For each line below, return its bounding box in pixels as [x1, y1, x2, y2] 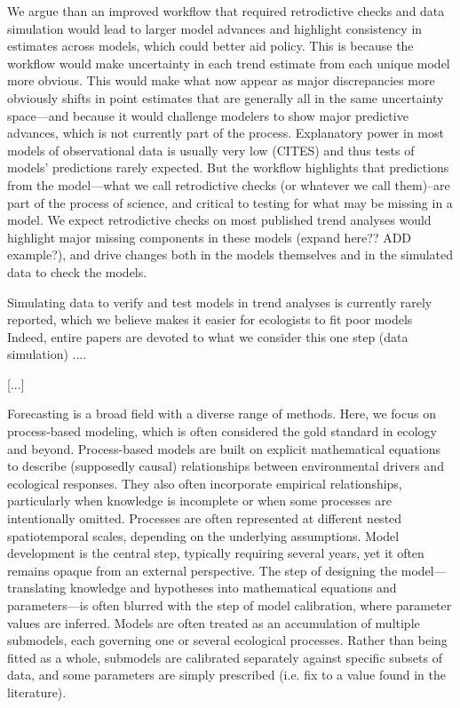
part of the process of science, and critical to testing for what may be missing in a [7, 193, 453, 211]
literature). [7, 682, 67, 701]
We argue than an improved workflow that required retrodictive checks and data [7, 2, 445, 20]
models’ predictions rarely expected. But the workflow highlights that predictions [7, 158, 449, 177]
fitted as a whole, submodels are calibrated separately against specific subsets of [7, 648, 442, 666]
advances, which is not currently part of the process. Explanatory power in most [7, 123, 444, 142]
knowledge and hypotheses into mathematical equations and [69, 578, 397, 597]
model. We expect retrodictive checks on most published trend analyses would [7, 211, 432, 229]
